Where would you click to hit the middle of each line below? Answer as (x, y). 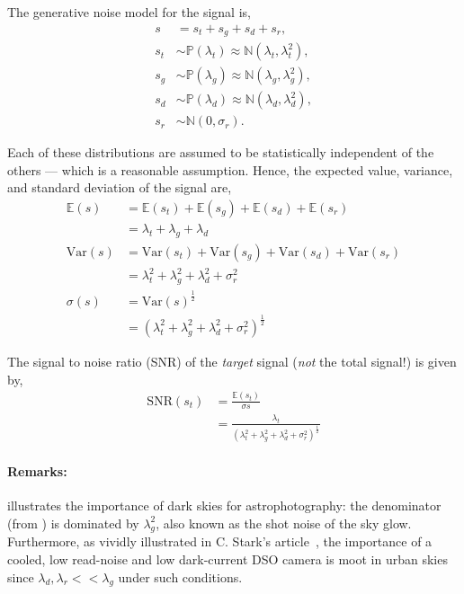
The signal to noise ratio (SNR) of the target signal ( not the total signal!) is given (232, 361)
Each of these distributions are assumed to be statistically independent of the (221, 152)
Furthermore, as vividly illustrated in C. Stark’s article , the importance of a (220, 541)
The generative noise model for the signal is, (129, 12)
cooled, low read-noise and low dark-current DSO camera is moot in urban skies (228, 559)
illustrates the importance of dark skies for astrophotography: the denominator (224, 505)
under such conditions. (180, 576)
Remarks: (37, 470)
